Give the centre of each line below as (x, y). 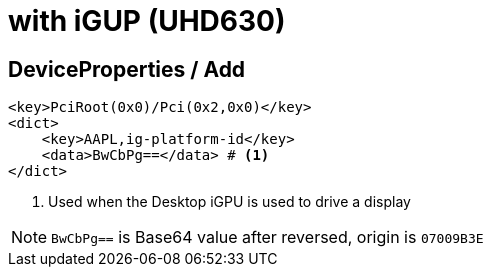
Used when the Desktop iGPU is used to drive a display (229, 202)
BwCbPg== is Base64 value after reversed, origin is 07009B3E (267, 237)
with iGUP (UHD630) (147, 21)
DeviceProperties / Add (127, 69)
